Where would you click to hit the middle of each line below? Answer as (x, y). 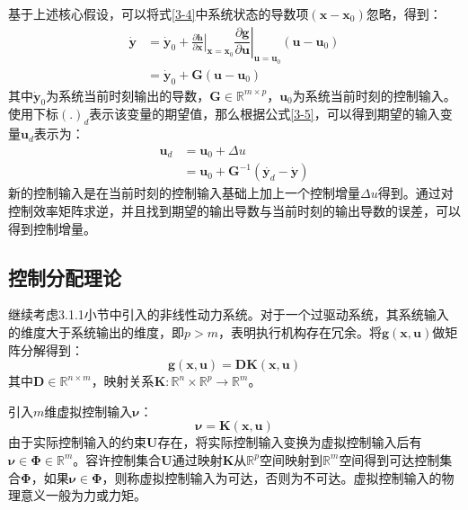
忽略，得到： (404, 13)
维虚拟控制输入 (88, 411)
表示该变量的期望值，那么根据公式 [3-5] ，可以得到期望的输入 (265, 114)
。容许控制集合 (117, 459)
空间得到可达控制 (389, 459)
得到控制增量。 (52, 228)
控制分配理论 (65, 277)
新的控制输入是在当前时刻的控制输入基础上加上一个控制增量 (184, 193)
